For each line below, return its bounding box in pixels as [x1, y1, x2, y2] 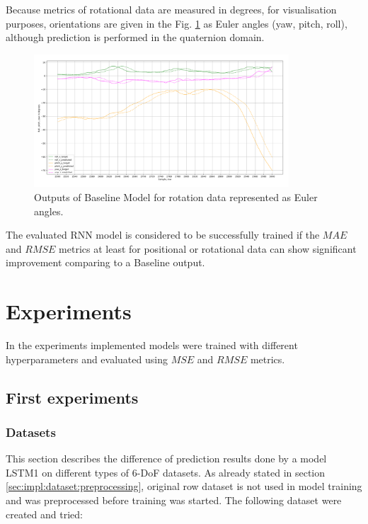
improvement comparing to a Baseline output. [6, 255, 205, 270]
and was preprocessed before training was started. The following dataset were [6, 493, 342, 508]
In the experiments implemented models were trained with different [6, 338, 298, 353]
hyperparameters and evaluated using [6, 351, 168, 366]
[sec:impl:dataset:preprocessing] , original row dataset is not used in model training [6, 479, 362, 494]
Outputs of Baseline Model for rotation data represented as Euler [34, 189, 318, 204]
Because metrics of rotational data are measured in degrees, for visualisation [6, 2, 337, 16]
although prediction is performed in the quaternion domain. [6, 30, 265, 45]
